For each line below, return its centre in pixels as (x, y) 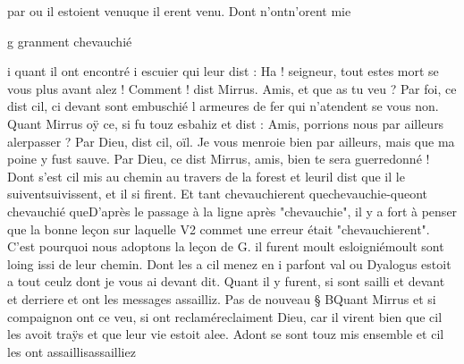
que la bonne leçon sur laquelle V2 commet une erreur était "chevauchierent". (219, 229)
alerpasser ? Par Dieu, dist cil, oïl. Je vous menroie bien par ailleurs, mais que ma (231, 141)
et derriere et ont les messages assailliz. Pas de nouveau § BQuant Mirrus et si (222, 298)
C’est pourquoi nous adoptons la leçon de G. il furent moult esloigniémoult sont (226, 246)
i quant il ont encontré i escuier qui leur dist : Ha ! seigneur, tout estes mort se (223, 71)
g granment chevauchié (70, 41)
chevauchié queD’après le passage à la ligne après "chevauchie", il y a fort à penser (232, 211)
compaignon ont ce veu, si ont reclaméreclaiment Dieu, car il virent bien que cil (225, 316)
